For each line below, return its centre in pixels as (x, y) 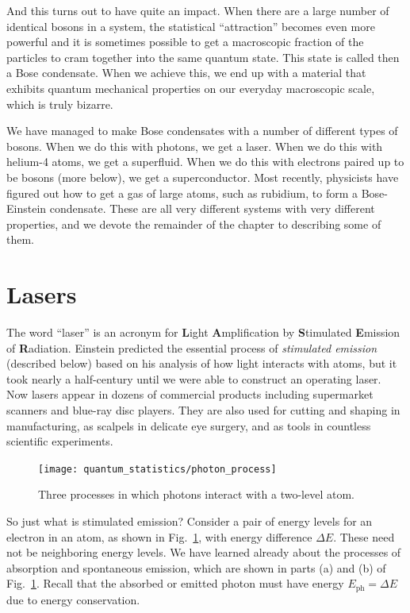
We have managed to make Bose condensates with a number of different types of (202, 131)
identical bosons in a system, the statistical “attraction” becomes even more (191, 26)
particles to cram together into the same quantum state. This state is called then (203, 57)
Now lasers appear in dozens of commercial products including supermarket (190, 394)
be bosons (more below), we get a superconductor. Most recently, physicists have (203, 177)
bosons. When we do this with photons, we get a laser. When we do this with (195, 146)
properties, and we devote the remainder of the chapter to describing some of (194, 224)
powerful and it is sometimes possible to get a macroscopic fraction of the (185, 42)
